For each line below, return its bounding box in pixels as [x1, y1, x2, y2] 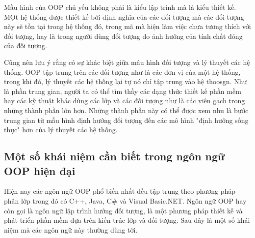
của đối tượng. [4, 40, 47, 51]
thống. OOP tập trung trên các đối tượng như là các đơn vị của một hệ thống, [4, 66, 241, 77]
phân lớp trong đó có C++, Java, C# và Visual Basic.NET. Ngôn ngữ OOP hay [4, 195, 247, 206]
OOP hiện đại [4, 163, 76, 178]
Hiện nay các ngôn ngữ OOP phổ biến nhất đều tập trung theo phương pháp [4, 186, 236, 196]
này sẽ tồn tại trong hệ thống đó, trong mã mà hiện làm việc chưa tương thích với [4, 21, 251, 31]
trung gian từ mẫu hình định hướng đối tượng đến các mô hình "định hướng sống [4, 115, 249, 125]
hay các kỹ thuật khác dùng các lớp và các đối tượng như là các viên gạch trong [4, 95, 245, 106]
